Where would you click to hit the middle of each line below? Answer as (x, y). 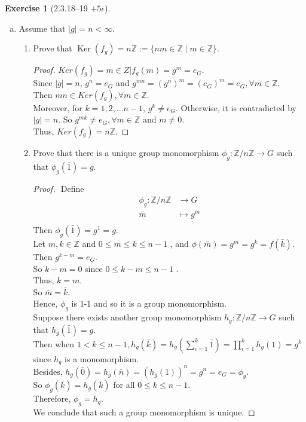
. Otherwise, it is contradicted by (236, 107)
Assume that (42, 28)
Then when (54, 343)
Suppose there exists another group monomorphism (127, 317)
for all (124, 385)
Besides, (48, 371)
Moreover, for (58, 107)
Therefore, (52, 398)
